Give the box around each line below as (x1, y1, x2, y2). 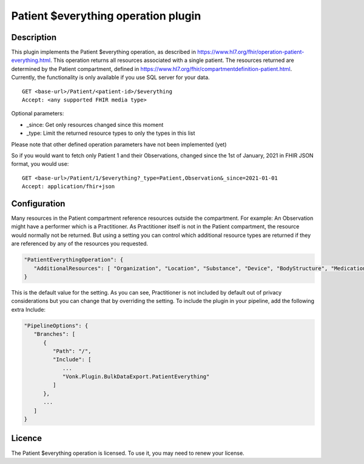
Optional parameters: (11, 110, 64, 117)
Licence (11, 433, 42, 443)
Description (11, 32, 57, 43)
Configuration (11, 198, 66, 209)
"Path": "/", (52, 347, 92, 355)
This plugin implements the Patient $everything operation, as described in (11, 49, 197, 56)
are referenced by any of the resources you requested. (11, 240, 149, 247)
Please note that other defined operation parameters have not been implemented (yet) (11, 140, 227, 148)
